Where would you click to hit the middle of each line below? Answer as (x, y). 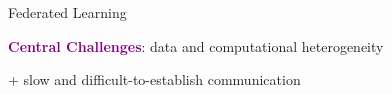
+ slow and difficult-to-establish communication (154, 79)
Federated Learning (67, 12)
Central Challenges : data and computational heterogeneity (196, 45)
